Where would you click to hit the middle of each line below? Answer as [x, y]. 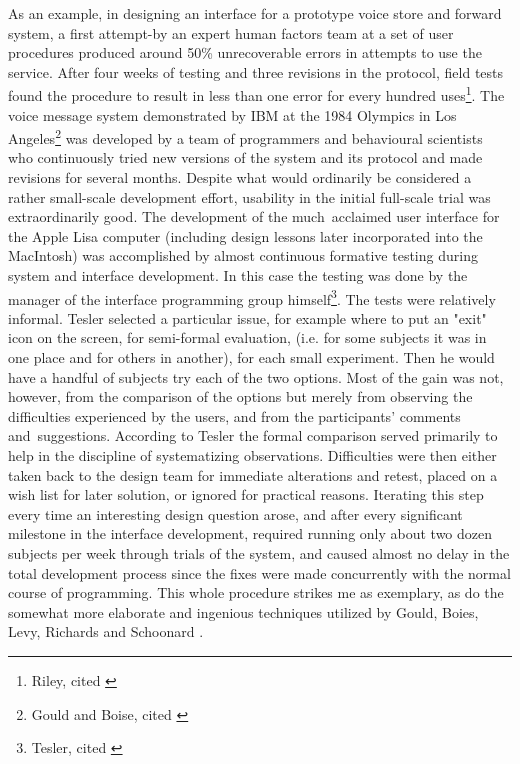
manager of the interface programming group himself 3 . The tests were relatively [252, 297]
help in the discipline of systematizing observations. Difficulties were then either [252, 455]
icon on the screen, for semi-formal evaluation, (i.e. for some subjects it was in [247, 337]
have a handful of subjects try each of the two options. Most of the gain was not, [256, 376]
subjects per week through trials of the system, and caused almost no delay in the [259, 553]
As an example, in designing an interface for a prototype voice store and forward [255, 13]
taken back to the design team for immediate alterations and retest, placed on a [253, 474]
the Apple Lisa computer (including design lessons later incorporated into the [245, 235]
